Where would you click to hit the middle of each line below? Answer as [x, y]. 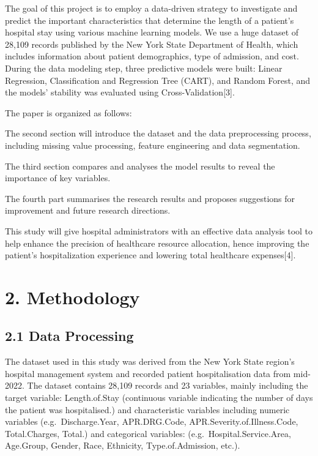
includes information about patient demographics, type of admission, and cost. [152, 56]
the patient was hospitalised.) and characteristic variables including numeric [147, 409]
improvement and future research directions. [88, 210]
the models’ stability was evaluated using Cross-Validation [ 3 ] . [120, 92]
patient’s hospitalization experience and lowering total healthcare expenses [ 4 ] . [150, 255]
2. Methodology [72, 297]
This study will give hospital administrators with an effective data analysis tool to [159, 230]
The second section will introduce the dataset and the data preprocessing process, [158, 133]
